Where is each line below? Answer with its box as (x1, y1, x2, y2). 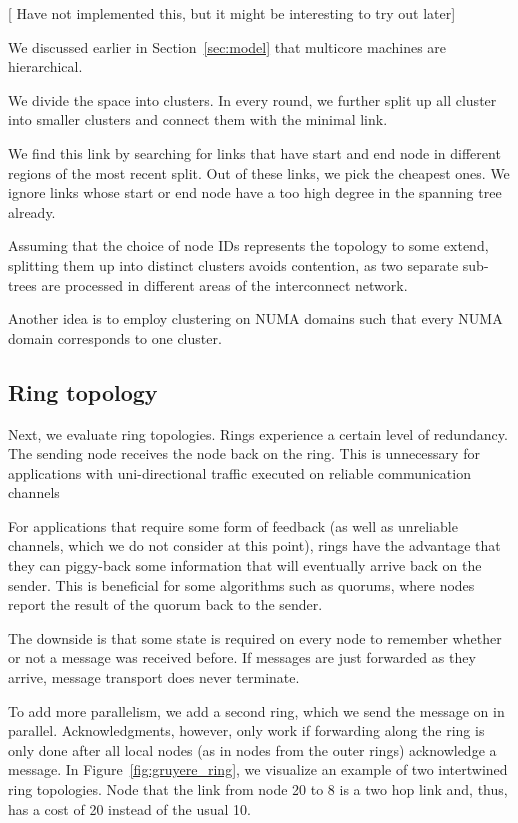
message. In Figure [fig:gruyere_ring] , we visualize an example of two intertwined (8, 759, 508, 780)
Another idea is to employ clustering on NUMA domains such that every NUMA (8, 308, 503, 329)
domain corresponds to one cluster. (8, 327, 222, 348)
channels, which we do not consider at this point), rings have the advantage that (8, 535, 501, 556)
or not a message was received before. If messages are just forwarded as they (8, 647, 476, 668)
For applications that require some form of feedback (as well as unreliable (8, 515, 458, 536)
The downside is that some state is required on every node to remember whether (8, 627, 502, 648)
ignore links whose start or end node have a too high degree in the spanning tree (8, 182, 502, 203)
